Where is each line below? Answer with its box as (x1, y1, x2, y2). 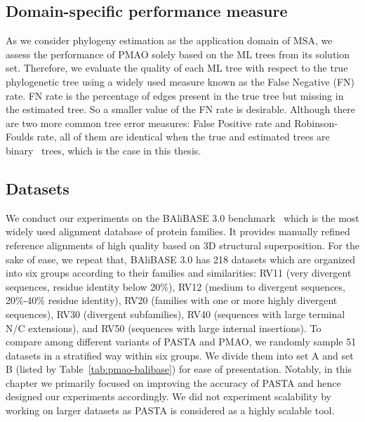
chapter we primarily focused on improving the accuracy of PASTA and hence (6, 375, 341, 390)
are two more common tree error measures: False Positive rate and (6, 115, 291, 130)
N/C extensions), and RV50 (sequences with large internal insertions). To (6, 320, 321, 335)
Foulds (6, 129, 34, 144)
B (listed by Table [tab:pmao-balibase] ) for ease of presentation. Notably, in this (6, 362, 352, 376)
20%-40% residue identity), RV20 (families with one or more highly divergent (6, 293, 338, 308)
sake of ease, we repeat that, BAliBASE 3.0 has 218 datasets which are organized (6, 251, 356, 266)
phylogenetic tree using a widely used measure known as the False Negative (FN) (6, 74, 355, 88)
